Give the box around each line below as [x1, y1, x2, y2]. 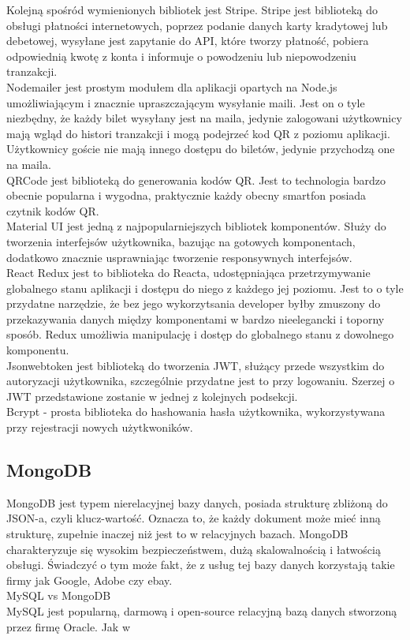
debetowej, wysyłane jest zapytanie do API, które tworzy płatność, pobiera [6, 32, 369, 49]
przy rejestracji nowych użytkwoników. [6, 419, 193, 436]
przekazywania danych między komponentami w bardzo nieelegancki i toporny [6, 310, 385, 327]
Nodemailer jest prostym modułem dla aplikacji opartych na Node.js [6, 78, 337, 95]
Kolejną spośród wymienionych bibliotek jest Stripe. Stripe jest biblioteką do [6, 2, 378, 17]
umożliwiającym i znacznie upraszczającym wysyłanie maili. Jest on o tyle [6, 94, 365, 110]
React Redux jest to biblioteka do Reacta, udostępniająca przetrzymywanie [6, 264, 371, 281]
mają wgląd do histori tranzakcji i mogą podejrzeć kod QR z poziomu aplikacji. [6, 125, 390, 141]
